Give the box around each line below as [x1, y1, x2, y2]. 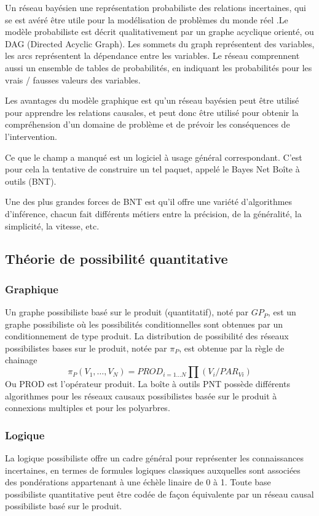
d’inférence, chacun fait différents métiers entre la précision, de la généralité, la [5, 207, 302, 220]
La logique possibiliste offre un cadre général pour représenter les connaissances [5, 452, 304, 464]
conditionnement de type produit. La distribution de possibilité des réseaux [5, 329, 289, 342]
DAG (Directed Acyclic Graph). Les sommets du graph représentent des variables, [5, 37, 315, 50]
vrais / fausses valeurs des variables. [5, 73, 141, 86]
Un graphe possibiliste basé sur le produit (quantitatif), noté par [5, 306, 249, 318]
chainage [5, 353, 37, 366]
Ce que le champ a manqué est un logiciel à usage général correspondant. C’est [5, 150, 302, 163]
